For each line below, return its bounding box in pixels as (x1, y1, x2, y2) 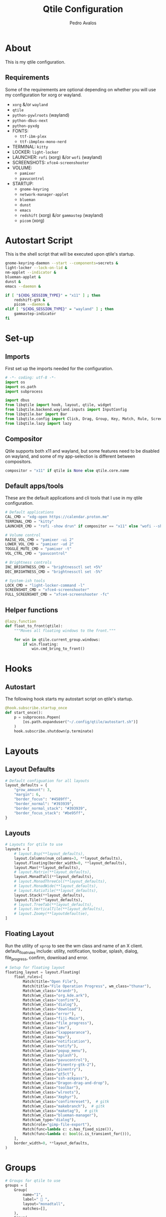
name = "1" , (23, 1192, 43, 1197)
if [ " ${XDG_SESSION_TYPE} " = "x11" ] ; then (5, 293, 101, 298)
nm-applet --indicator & (5, 270, 56, 275)
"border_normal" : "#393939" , (14, 801, 74, 806)
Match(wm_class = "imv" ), (23, 1025, 72, 1030)
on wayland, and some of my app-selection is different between (5, 453, 135, 459)
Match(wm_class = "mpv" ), (23, 1034, 72, 1039)
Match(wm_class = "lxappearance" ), (23, 1030, 92, 1035)
